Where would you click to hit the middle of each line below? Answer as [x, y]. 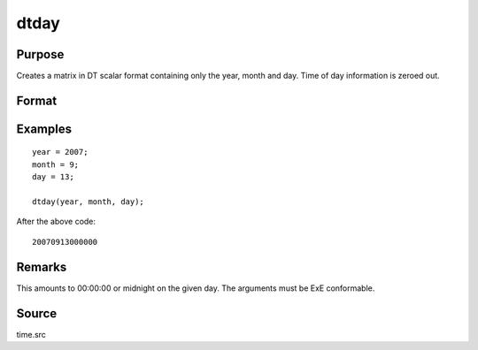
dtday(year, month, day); [89, 202]
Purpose [40, 54]
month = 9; [56, 164]
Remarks [42, 266]
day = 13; [53, 177]
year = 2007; [60, 152]
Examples [44, 129]
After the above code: [56, 222]
